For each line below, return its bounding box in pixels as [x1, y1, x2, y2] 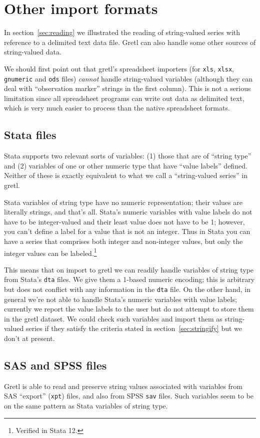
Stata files [4, 127, 56, 142]
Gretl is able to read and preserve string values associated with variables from [4, 380, 242, 391]
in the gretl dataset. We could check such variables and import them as [4, 313, 222, 323]
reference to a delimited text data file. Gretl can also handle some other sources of [4, 36, 256, 47]
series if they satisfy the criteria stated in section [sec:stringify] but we [25, 323, 242, 333]
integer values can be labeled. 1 [4, 246, 97, 258]
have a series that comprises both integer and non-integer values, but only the [4, 235, 243, 246]
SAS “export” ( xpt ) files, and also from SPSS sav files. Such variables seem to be [4, 390, 254, 401]
